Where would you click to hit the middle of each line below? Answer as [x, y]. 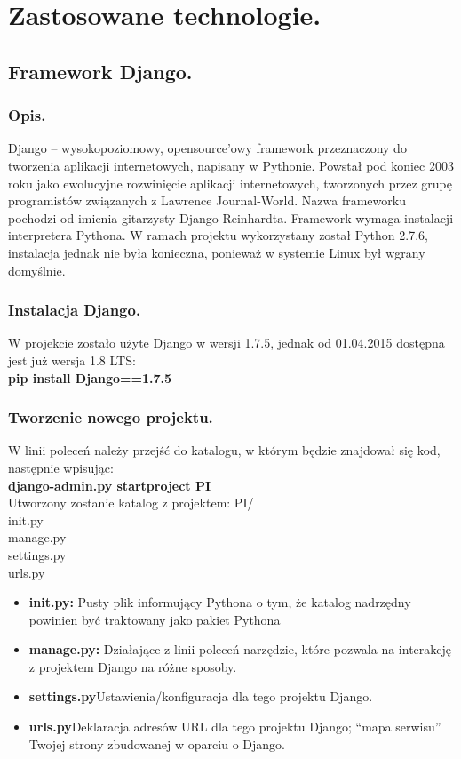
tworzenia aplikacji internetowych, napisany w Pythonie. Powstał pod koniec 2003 [231, 165]
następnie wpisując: [61, 467]
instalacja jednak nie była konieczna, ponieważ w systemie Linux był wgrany [217, 252]
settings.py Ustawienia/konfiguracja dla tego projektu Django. [201, 696]
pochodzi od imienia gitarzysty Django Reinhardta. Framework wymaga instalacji [231, 217]
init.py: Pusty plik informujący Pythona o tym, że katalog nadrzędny [220, 602]
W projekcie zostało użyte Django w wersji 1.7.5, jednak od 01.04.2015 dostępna [227, 343]
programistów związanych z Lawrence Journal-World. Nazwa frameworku [207, 200]
